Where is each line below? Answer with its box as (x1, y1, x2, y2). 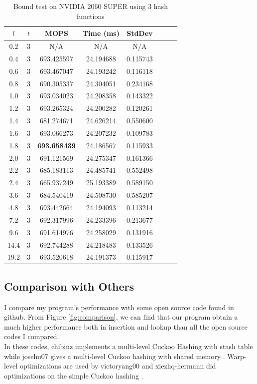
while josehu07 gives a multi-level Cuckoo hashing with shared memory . (4, 351, 225, 361)
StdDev (127, 28, 153, 38)
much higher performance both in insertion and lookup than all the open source (4, 321, 248, 332)
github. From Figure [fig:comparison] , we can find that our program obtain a (4, 312, 238, 322)
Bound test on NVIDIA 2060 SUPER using (13, 1, 146, 11)
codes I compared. (4, 331, 59, 342)
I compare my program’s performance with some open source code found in (4, 302, 234, 312)
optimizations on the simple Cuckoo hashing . (4, 370, 143, 381)
